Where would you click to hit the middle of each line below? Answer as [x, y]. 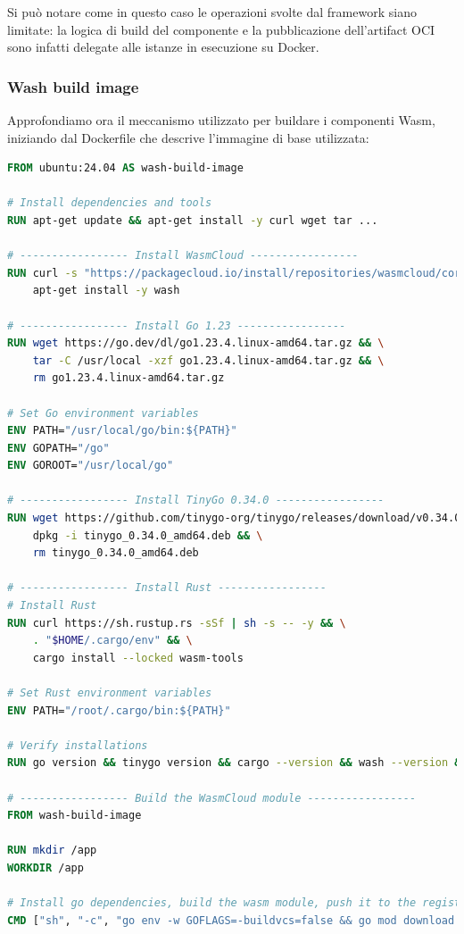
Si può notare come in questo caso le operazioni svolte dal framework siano [212, 12]
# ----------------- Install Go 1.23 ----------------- [177, 325]
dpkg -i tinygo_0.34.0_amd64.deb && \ [148, 535]
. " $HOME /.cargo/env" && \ [112, 641]
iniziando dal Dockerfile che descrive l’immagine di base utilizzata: [188, 137]
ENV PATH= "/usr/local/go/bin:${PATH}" [122, 431]
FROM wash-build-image [75, 816]
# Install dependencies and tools [110, 203]
